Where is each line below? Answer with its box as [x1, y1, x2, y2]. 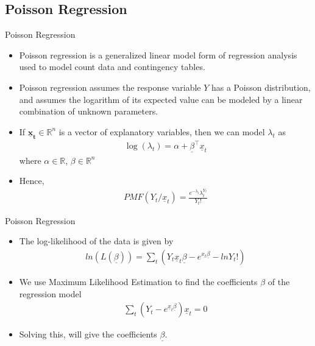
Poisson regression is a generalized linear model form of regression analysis [19, 48, 297, 61]
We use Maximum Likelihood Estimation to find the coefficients [19, 275, 258, 288]
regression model [19, 287, 82, 300]
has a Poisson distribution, [211, 80, 311, 93]
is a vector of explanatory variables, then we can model [58, 125, 265, 138]
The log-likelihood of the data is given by [19, 235, 174, 247]
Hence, [19, 174, 44, 187]
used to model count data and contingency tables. [19, 60, 205, 73]
